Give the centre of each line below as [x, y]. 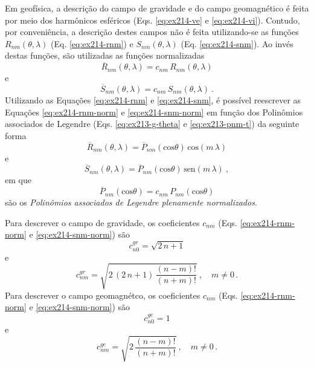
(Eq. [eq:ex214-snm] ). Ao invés [237, 43]
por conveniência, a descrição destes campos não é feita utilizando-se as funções [152, 32]
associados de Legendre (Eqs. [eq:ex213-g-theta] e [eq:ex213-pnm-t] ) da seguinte [152, 124]
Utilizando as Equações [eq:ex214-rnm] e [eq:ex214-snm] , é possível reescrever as [153, 100]
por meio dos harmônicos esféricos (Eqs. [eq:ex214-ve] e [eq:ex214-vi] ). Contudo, [152, 20]
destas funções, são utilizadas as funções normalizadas [105, 55]
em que [18, 180]
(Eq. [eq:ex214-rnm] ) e [92, 43]
